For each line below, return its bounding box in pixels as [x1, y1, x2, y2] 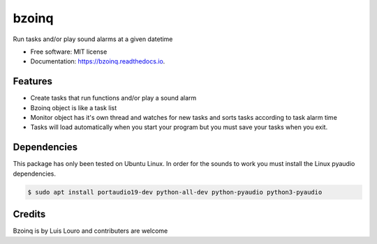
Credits [13, 208, 46, 220]
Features [13, 75, 52, 87]
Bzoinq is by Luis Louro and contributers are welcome [13, 227, 168, 235]
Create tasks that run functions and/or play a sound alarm [30, 94, 197, 102]
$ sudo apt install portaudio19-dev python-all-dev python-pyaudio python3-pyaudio [27, 188, 323, 196]
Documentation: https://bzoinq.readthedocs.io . [30, 57, 165, 66]
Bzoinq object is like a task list [30, 103, 117, 112]
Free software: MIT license [30, 47, 108, 56]
